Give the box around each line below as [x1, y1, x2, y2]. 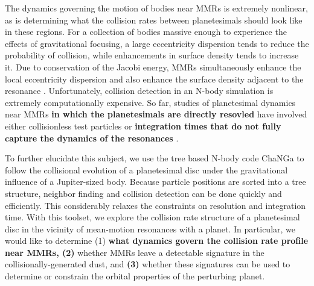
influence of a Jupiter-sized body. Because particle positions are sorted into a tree [5, 175, 306, 188]
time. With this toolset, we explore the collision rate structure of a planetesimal [5, 211, 300, 223]
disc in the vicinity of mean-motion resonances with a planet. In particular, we [5, 222, 296, 235]
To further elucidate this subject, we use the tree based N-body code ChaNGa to [5, 152, 304, 164]
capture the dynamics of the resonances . [5, 131, 179, 144]
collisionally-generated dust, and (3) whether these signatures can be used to [5, 258, 290, 270]
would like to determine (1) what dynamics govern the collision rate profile [5, 234, 309, 247]
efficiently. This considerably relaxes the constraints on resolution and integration [5, 199, 306, 211]
